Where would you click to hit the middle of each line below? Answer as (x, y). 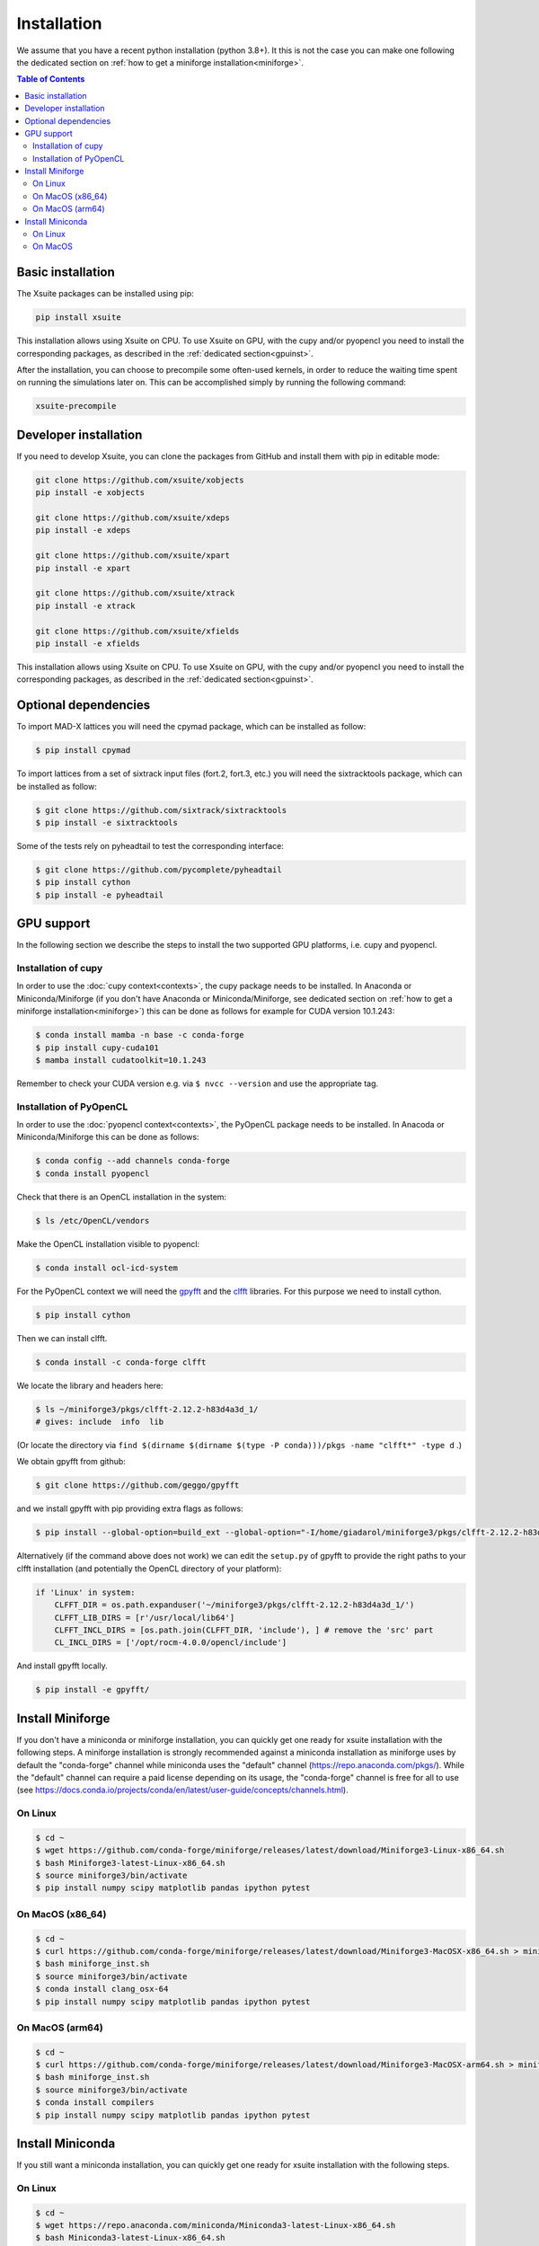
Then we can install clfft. (62, 1338)
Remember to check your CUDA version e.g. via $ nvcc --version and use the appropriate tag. (198, 1083)
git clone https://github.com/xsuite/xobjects (140, 480)
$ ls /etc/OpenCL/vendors (93, 1220)
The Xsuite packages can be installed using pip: (106, 294)
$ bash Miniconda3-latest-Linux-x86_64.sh (130, 2238)
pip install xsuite (78, 318)
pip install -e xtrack (85, 606)
